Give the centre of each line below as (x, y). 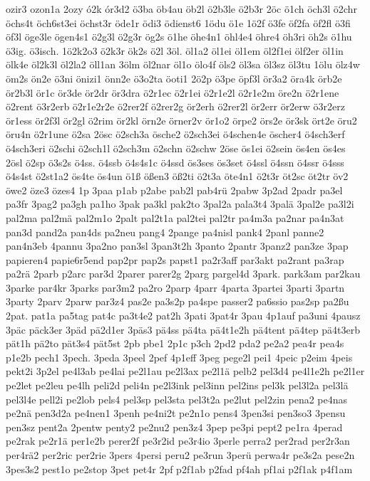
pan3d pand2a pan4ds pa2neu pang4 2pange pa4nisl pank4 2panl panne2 (165, 232)
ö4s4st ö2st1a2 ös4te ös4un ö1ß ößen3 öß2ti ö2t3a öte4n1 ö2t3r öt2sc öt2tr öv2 (177, 176)
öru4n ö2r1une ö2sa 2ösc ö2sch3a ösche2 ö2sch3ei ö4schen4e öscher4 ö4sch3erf (175, 134)
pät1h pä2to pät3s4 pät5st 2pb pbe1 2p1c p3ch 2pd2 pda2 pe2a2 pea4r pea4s (175, 343)
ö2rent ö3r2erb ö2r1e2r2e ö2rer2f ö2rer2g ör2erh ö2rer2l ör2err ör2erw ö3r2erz (175, 106)
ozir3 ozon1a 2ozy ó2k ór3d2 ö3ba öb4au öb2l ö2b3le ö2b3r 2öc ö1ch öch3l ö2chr (181, 9)
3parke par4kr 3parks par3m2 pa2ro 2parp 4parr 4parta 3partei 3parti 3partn (175, 287)
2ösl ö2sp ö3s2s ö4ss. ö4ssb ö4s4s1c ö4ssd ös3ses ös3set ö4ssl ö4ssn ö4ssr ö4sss (175, 162)
